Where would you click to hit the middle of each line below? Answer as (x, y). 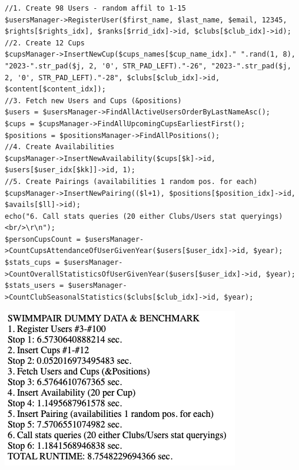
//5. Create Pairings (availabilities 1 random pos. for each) (131, 181)
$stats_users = (34, 286)
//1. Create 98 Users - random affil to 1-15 (95, 8)
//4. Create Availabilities (60, 147)
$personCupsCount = (43, 239)
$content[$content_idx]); (55, 89)
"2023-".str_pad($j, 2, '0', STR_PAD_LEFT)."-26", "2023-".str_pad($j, (148, 66)
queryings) (262, 216)
